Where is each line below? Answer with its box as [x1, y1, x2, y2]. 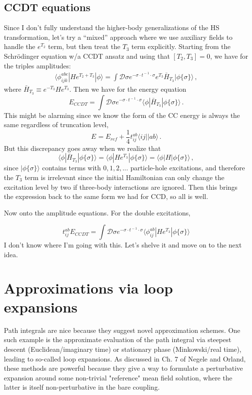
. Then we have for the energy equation [69, 83, 186, 94]
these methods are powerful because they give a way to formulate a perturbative [4, 363, 243, 373]
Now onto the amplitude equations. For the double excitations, [4, 207, 191, 217]
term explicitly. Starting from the [131, 41, 231, 51]
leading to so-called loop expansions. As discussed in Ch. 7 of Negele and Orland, [4, 353, 246, 363]
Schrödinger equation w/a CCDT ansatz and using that [4, 50, 170, 61]
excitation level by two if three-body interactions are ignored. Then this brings [4, 181, 238, 192]
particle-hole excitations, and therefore [130, 163, 245, 173]
